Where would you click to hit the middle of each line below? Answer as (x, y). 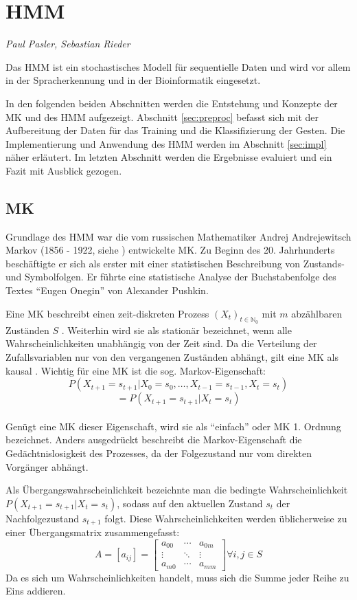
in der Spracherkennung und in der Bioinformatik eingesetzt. (133, 80)
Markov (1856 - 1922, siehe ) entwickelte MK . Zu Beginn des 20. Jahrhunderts (170, 250)
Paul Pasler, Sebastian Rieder (68, 44)
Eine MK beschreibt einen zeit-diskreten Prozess (107, 313)
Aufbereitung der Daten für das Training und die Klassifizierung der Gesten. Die (175, 130)
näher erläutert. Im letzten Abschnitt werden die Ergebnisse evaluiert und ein (169, 157)
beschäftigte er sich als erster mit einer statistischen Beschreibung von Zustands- (175, 263)
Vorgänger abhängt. (47, 466)
